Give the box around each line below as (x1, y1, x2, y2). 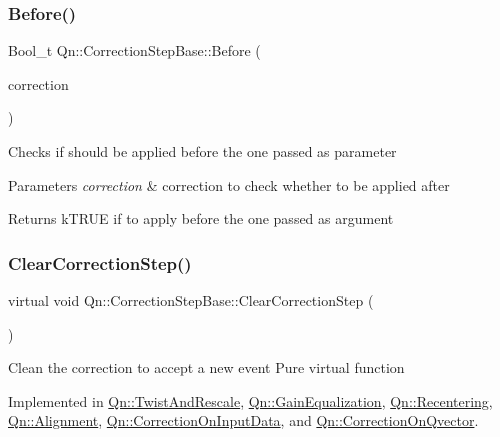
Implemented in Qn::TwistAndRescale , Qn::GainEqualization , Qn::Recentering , (8, 390, 493, 411)
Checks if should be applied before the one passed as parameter (8, 141, 397, 161)
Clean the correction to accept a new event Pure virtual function (8, 357, 405, 378)
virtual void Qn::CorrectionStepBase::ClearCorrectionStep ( (8, 290, 374, 310)
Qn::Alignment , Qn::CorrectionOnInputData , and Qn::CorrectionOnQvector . (8, 410, 479, 431)
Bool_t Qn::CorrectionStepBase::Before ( (8, 40, 261, 61)
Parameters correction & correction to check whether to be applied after (8, 174, 450, 195)
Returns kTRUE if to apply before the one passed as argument (8, 208, 394, 229)
